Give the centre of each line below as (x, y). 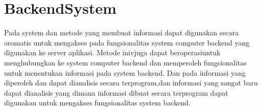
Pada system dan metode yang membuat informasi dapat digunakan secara (122, 32)
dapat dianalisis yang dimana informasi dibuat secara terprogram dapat (116, 92)
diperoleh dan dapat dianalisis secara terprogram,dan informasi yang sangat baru (131, 83)
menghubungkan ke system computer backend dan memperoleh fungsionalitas (125, 62)
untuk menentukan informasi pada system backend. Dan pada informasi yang (125, 72)
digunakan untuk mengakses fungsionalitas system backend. (97, 103)
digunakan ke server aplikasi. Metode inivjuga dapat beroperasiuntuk (112, 52)
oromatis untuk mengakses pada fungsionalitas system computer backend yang (127, 42)
